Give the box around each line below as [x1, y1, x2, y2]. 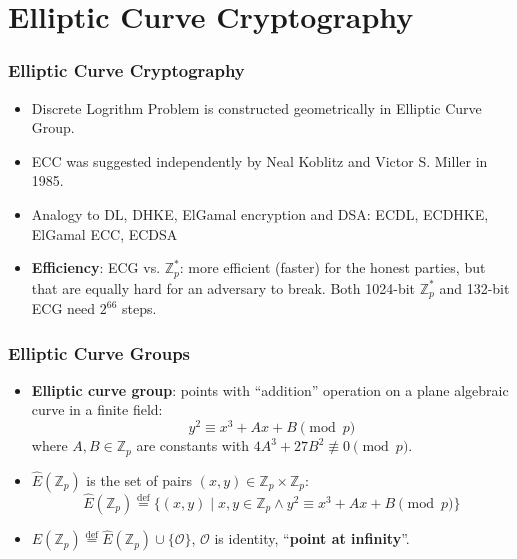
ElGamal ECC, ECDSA [31, 223, 178, 244]
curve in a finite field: [31, 399, 163, 420]
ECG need [31, 298, 96, 319]
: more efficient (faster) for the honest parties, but [179, 257, 486, 278]
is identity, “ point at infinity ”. [214, 528, 410, 549]
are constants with [136, 435, 250, 456]
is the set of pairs [86, 469, 192, 490]
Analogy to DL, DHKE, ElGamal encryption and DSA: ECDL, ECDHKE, [31, 203, 489, 224]
